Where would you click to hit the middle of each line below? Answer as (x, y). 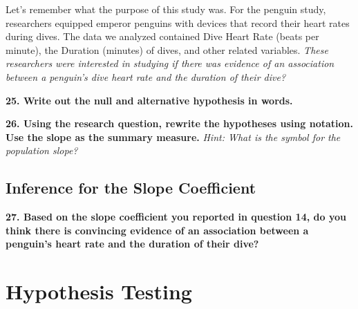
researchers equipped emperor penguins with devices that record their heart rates (178, 22)
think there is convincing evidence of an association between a (157, 230)
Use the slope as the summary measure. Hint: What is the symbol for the (173, 137)
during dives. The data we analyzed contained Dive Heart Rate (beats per (162, 36)
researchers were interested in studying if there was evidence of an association (170, 63)
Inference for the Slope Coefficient (131, 188)
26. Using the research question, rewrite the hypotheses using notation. (179, 123)
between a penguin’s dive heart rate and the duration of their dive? (146, 76)
